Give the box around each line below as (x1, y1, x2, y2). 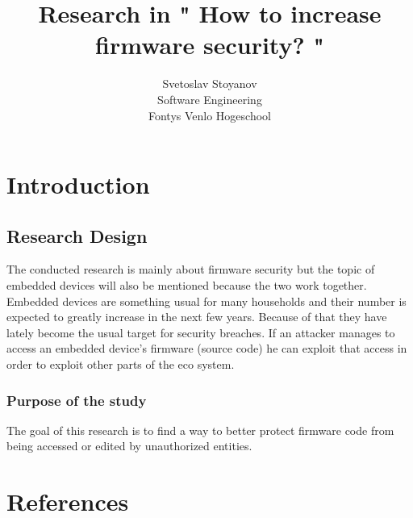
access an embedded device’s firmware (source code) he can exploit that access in (6, 340, 407, 357)
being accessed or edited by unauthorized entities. (6, 437, 252, 454)
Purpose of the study (6, 390, 147, 410)
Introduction (6, 168, 150, 201)
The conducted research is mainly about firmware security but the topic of (6, 261, 375, 278)
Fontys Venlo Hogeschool (148, 107, 271, 123)
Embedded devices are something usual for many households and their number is (6, 292, 407, 309)
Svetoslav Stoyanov (162, 75, 257, 92)
